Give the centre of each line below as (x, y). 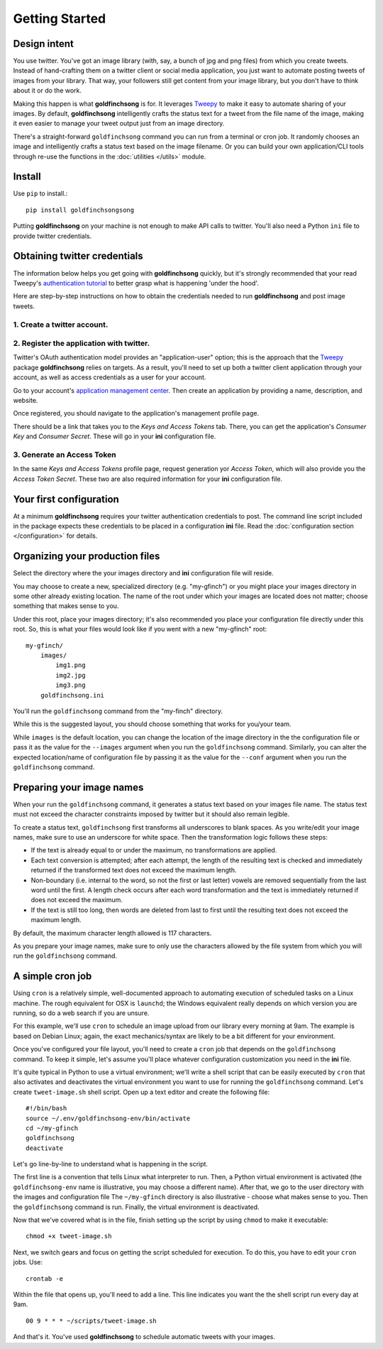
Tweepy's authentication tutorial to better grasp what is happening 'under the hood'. (136, 283)
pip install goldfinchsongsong (80, 210)
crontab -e (45, 1278)
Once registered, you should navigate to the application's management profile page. (136, 413)
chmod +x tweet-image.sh (69, 1236)
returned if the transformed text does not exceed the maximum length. (134, 870)
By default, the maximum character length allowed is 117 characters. (112, 933)
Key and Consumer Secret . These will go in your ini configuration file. (115, 436)
